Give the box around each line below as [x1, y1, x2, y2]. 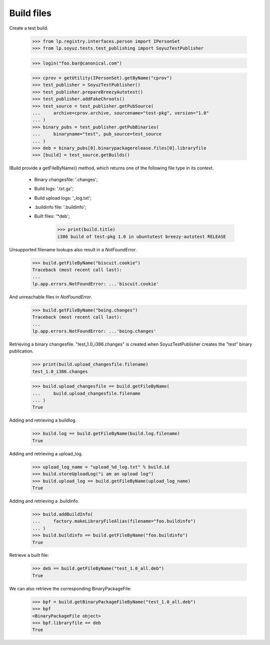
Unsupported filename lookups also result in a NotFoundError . [9, 246, 137, 252]
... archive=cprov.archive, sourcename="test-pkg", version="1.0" [32, 110, 209, 116]
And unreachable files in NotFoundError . [9, 293, 92, 300]
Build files [9, 8, 52, 19]
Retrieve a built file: [9, 552, 49, 558]
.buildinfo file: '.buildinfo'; [34, 204, 86, 210]
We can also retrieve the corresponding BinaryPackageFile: [9, 585, 132, 591]
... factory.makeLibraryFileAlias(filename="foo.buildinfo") [32, 518, 196, 524]
